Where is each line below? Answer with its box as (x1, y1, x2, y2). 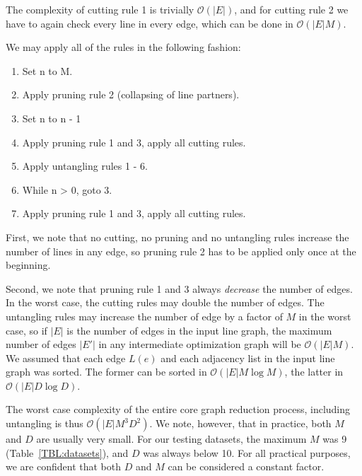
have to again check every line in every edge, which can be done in (6, 16, 293, 30)
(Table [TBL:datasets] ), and (6, 445, 129, 460)
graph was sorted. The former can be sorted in (6, 364, 207, 379)
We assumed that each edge (6, 350, 126, 365)
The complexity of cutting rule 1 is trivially (6, 2, 194, 16)
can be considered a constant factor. (168, 459, 325, 474)
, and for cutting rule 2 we (234, 2, 349, 16)
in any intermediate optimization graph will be (98, 337, 301, 352)
